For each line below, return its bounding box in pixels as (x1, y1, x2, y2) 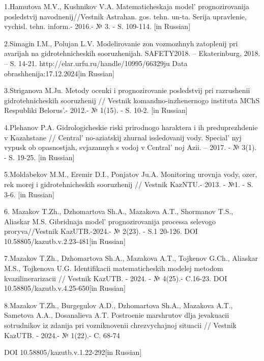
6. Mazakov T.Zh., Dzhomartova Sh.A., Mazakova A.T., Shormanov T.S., (4, 206, 233, 217)
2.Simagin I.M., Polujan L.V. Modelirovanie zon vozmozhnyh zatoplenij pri (4, 38, 238, 48)
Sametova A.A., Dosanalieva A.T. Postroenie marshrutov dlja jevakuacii (4, 310, 229, 320)
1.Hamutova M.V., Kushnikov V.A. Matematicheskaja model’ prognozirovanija (4, 1, 250, 11)
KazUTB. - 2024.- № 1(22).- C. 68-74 (4, 329, 120, 340)
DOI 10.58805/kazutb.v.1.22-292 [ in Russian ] (4, 347, 142, 357)
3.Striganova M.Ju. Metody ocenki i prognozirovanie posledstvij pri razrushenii (4, 85, 250, 96)
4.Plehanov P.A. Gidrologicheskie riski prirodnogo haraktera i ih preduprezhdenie (4, 122, 258, 132)
